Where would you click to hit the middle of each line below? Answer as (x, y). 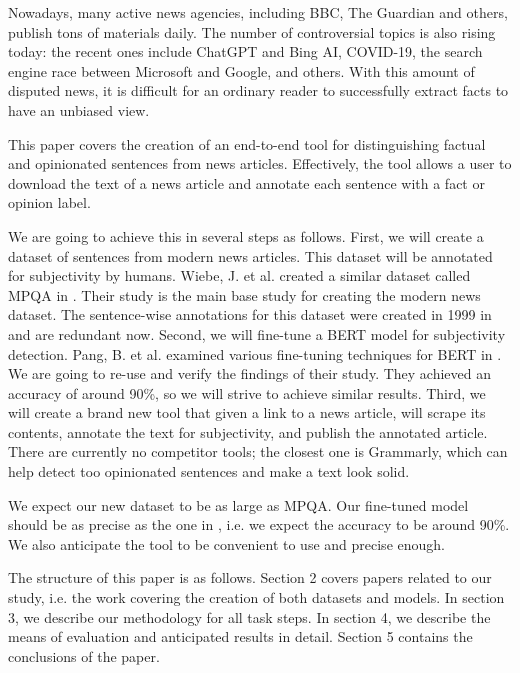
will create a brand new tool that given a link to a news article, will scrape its (247, 412)
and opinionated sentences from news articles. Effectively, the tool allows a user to (260, 163)
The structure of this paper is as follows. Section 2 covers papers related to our (250, 577)
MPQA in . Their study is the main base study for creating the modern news (244, 294)
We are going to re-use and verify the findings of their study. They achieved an (250, 373)
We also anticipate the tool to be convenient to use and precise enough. (226, 543)
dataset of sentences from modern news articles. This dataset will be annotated (250, 255)
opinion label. (49, 202)
